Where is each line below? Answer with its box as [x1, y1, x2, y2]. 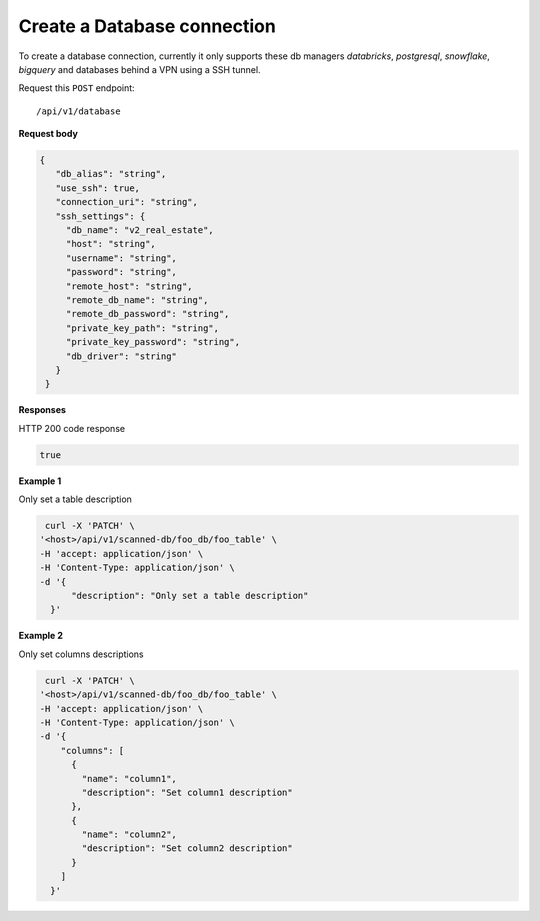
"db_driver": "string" [65, 350, 177, 362]
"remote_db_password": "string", [65, 308, 230, 320]
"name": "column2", [81, 829, 177, 840]
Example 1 [18, 475, 62, 487]
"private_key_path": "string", [65, 322, 220, 334]
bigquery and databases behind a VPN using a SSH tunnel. [18, 63, 261, 75]
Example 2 [18, 630, 64, 642]
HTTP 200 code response [18, 422, 125, 434]
